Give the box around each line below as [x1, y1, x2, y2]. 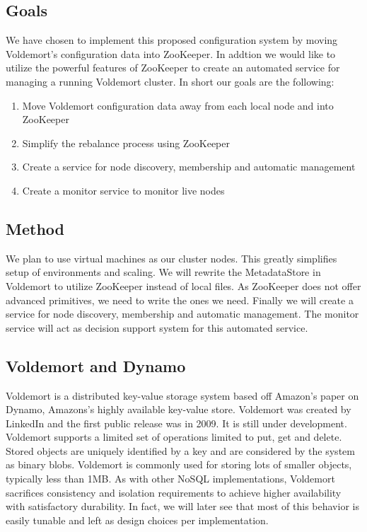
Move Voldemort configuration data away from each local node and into [22, 98, 334, 112]
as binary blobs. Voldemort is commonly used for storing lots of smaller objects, [6, 457, 352, 472]
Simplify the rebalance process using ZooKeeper [22, 135, 230, 150]
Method [6, 217, 64, 239]
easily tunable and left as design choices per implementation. [6, 512, 269, 527]
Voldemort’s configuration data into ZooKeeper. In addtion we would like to [6, 46, 336, 61]
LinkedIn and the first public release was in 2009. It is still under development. [6, 415, 347, 430]
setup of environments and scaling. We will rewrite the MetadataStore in [6, 265, 321, 279]
